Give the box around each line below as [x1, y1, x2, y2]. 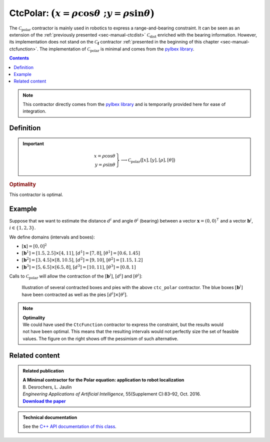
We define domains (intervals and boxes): [9, 234, 95, 240]
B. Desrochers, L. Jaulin [22, 384, 72, 390]
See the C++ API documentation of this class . [22, 423, 117, 429]
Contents [9, 55, 29, 61]
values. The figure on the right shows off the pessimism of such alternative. [22, 335, 178, 341]
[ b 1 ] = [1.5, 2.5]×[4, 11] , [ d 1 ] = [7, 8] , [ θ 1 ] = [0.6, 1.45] [21, 249, 140, 256]
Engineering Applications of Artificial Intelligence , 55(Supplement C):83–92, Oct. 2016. [22, 391, 201, 397]
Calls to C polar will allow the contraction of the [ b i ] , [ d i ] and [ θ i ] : [9, 272, 142, 280]
